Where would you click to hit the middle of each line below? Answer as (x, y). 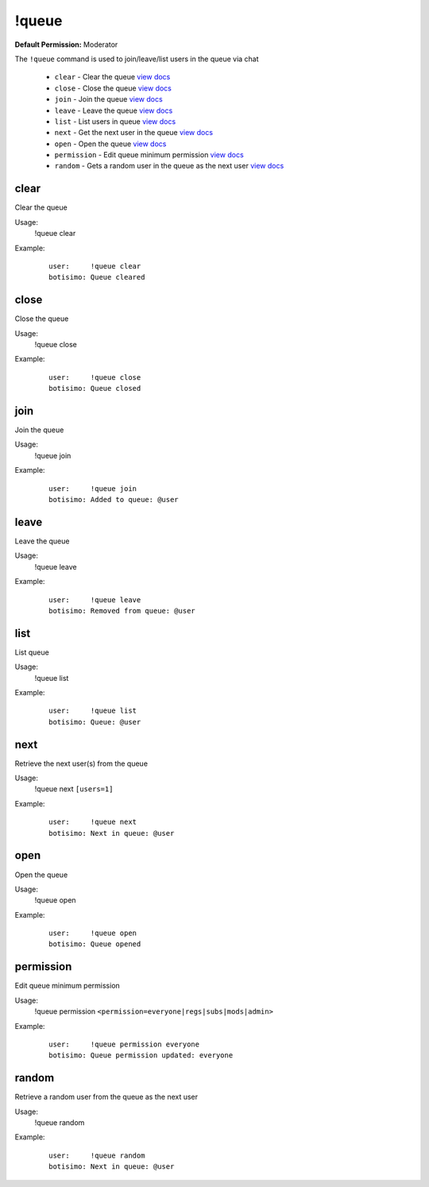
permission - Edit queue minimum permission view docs (149, 155)
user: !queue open (93, 933)
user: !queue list (93, 711)
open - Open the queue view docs (110, 144)
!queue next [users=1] (74, 789)
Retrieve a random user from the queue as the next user (106, 1097)
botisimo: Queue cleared (97, 277)
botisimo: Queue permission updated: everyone (141, 1056)
